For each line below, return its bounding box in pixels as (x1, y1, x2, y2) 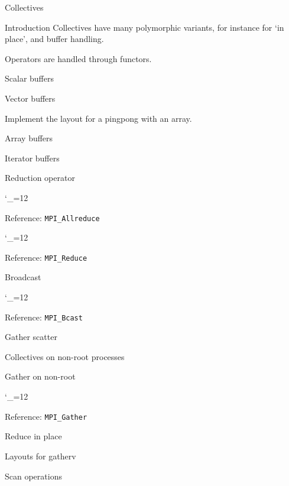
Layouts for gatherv (5, 449, 76, 462)
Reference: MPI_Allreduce (5, 211, 100, 223)
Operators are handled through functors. (5, 52, 152, 64)
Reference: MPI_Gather (5, 410, 87, 422)
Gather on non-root (5, 370, 76, 383)
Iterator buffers (5, 151, 60, 164)
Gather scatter (5, 331, 57, 343)
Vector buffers (5, 92, 56, 104)
